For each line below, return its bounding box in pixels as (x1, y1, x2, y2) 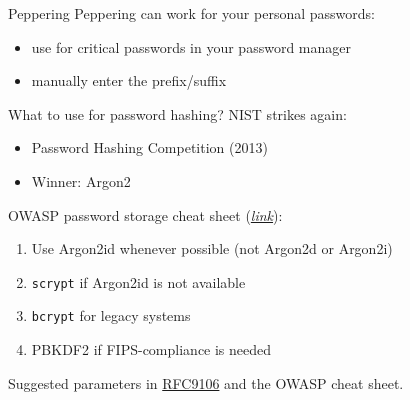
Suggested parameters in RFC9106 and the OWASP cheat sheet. (8, 372, 404, 393)
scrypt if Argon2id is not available (31, 271, 246, 292)
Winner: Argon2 (31, 170, 131, 191)
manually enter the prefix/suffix (31, 70, 227, 91)
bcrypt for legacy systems (31, 305, 191, 326)
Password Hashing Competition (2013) (31, 137, 268, 158)
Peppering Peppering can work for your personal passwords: (8, 3, 375, 23)
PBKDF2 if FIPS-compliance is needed (31, 339, 272, 360)
